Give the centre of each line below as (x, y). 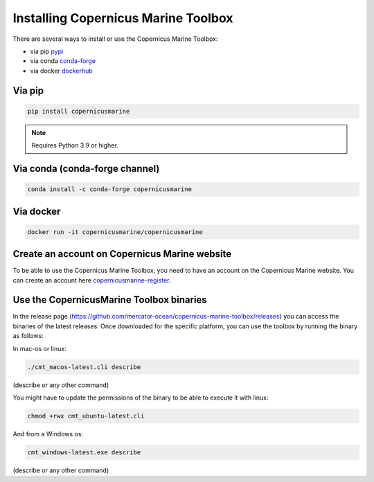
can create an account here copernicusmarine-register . (92, 280)
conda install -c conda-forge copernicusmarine (109, 189)
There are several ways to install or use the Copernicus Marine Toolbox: (115, 39)
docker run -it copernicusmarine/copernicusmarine (115, 232)
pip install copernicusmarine (79, 111)
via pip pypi (47, 51)
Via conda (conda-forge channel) (86, 169)
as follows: (28, 336)
